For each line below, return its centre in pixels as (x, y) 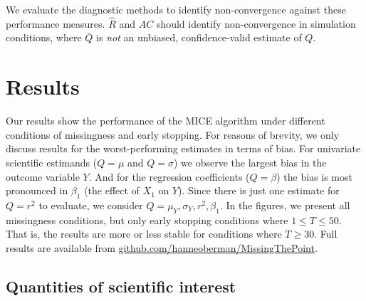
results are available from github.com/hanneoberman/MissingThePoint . (162, 247)
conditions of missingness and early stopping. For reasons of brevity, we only (173, 134)
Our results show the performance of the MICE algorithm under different (166, 121)
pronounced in (37, 190)
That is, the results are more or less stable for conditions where (144, 234)
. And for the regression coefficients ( (169, 176)
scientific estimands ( (52, 162)
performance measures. (56, 23)
